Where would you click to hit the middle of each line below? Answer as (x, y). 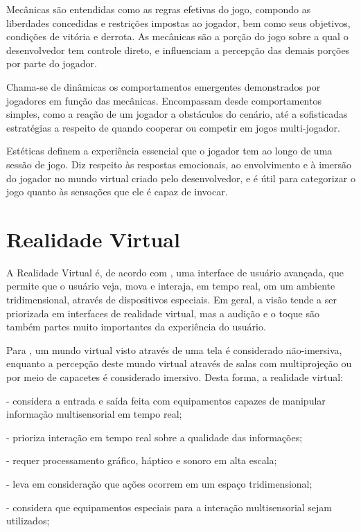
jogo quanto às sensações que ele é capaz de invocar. (117, 192)
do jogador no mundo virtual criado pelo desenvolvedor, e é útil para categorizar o (181, 178)
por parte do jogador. (52, 63)
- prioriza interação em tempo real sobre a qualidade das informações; (155, 437)
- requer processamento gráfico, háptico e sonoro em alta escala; (142, 460)
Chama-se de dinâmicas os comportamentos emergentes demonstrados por (164, 86)
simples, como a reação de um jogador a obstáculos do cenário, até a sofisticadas (177, 114)
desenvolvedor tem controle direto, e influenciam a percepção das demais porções (178, 50)
